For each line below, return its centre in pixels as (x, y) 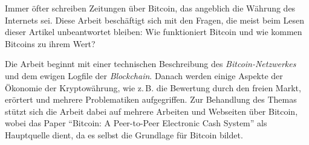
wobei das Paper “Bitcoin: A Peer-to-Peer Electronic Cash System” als (136, 123)
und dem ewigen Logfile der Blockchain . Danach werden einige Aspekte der (144, 75)
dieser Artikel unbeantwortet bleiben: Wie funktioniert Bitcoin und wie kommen (154, 32)
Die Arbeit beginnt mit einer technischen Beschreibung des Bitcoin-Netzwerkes (151, 64)
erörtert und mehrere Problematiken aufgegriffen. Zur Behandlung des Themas (151, 99)
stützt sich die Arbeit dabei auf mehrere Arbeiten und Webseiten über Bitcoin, (151, 111)
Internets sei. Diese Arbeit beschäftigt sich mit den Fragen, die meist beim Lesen (155, 20)
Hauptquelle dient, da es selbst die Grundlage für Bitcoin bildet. (124, 134)
